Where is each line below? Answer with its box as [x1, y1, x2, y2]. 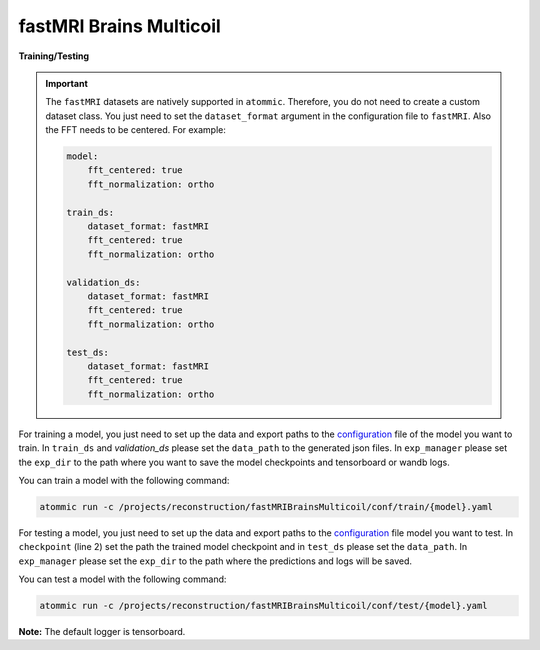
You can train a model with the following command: [18, 474, 230, 486]
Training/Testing [18, 50, 90, 62]
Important [45, 77, 89, 89]
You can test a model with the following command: [18, 573, 227, 585]
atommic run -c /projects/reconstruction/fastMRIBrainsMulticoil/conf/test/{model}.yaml [39, 600, 489, 612]
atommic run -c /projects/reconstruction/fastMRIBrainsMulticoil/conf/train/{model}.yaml [39, 501, 494, 512]
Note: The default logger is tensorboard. [18, 626, 186, 637]
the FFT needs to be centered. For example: [45, 124, 227, 136]
